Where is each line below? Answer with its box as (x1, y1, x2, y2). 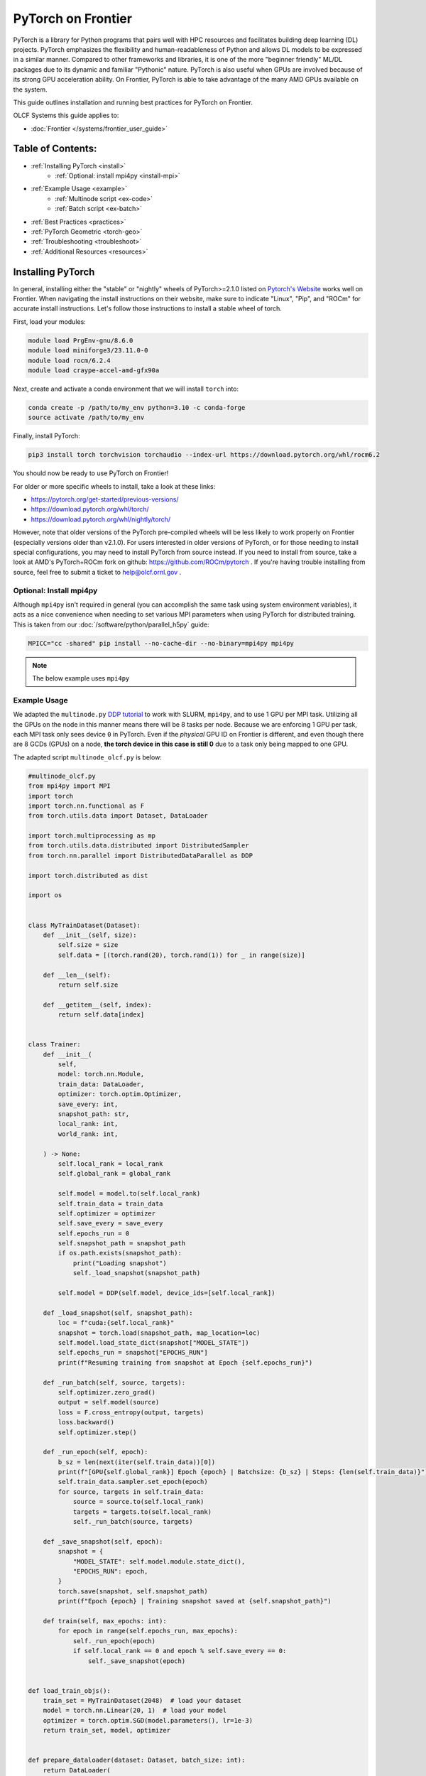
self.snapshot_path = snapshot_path (58, 1240, 186, 1247)
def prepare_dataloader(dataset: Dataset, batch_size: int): (28, 1756, 246, 1765)
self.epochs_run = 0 (58, 1229, 130, 1238)
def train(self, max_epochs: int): (43, 1617, 167, 1625)
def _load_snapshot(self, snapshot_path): (43, 1309, 193, 1317)
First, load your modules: (13, 317, 87, 326)
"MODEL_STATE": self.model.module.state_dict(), (72, 1557, 246, 1566)
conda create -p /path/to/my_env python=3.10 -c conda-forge (28, 404, 246, 411)
